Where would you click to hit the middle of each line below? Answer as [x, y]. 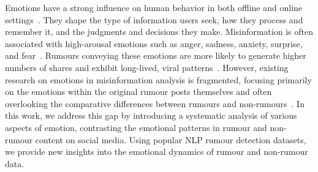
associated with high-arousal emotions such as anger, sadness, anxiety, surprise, [154, 43]
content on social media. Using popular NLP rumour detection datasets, [171, 139]
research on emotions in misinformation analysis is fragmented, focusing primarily [158, 79]
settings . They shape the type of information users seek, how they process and [154, 19]
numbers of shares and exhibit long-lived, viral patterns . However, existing [147, 67]
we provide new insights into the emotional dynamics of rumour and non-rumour [157, 151]
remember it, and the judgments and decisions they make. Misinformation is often [159, 32]
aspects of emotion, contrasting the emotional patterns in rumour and [136, 127]
